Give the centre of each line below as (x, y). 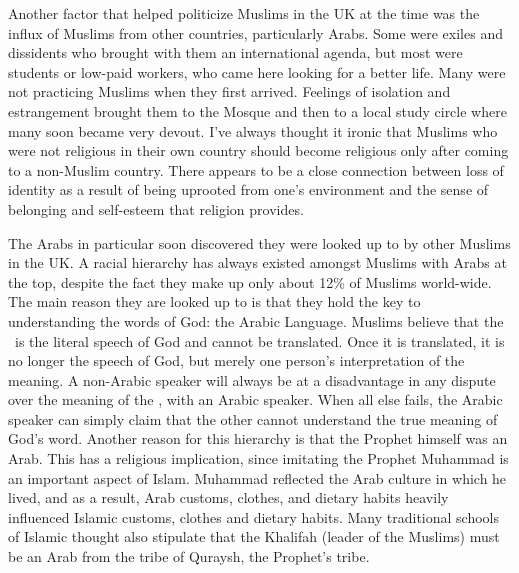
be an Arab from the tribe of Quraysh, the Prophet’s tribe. (189, 556)
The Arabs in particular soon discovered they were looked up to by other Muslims (259, 242)
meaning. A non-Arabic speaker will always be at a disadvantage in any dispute (252, 379)
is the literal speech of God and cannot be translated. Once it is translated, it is (259, 340)
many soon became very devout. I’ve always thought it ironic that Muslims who (253, 130)
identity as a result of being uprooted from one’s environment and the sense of (248, 189)
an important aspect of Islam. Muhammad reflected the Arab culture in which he (257, 477)
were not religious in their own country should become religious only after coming (258, 150)
